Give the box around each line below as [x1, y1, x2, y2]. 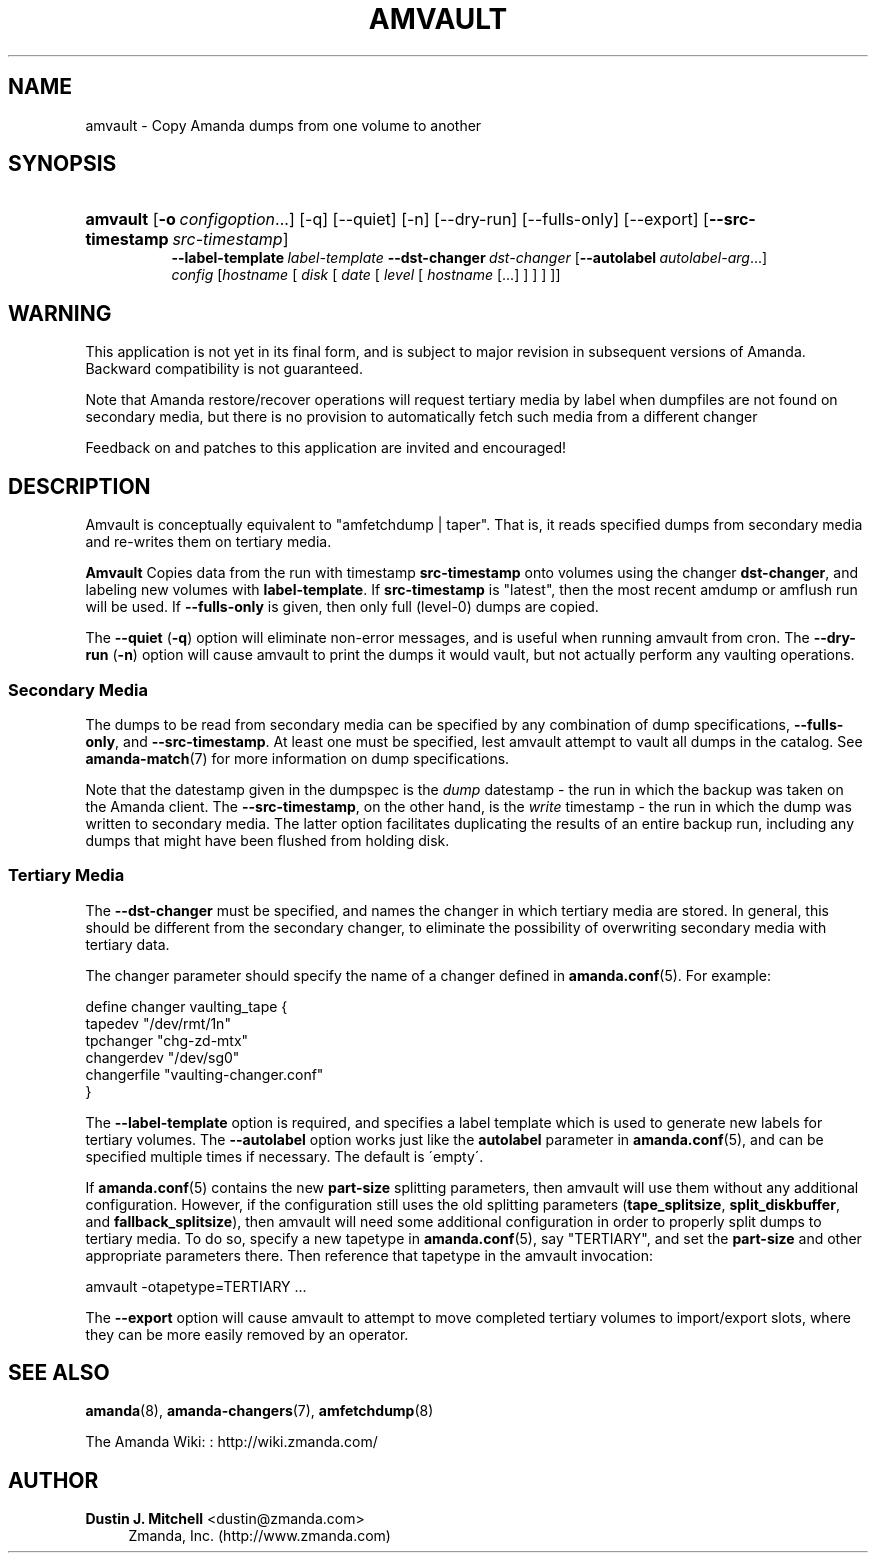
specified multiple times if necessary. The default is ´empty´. [85, 1147, 484, 1165]
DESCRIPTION [8, 473, 151, 499]
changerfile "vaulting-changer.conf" [85, 1065, 324, 1083]
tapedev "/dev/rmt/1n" [85, 1014, 231, 1032]
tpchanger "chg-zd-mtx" [85, 1031, 249, 1049]
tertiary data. [85, 935, 170, 953]
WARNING [8, 300, 112, 326]
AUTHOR [8, 1467, 99, 1493]
